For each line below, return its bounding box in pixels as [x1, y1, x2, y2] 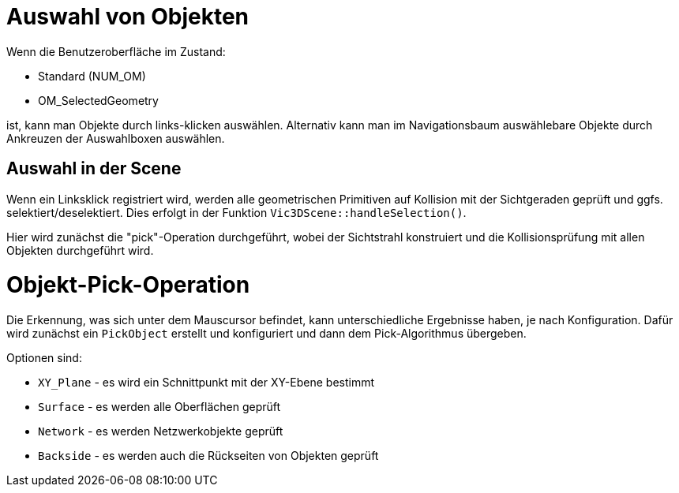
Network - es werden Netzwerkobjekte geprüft [38, 424, 283, 439]
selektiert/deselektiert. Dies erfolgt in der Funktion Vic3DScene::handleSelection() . [6, 205, 467, 219]
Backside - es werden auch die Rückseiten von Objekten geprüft [38, 449, 379, 463]
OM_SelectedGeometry [38, 93, 159, 107]
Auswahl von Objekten [6, 3, 249, 30]
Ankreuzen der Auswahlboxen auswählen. [6, 131, 225, 145]
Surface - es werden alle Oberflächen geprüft [38, 400, 281, 414]
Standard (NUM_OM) [38, 69, 146, 83]
